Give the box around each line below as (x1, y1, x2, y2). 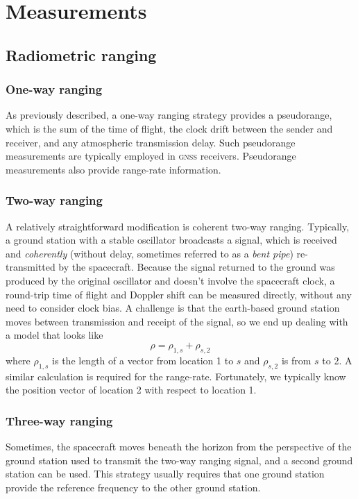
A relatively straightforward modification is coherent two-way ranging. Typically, (6, 219, 350, 233)
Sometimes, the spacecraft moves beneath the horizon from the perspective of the (6, 439, 352, 453)
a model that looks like (6, 328, 103, 342)
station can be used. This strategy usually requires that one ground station (6, 466, 325, 481)
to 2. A (322, 353, 352, 367)
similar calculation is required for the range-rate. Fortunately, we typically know (6, 369, 346, 383)
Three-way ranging (6, 412, 113, 429)
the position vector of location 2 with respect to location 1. (6, 382, 257, 397)
